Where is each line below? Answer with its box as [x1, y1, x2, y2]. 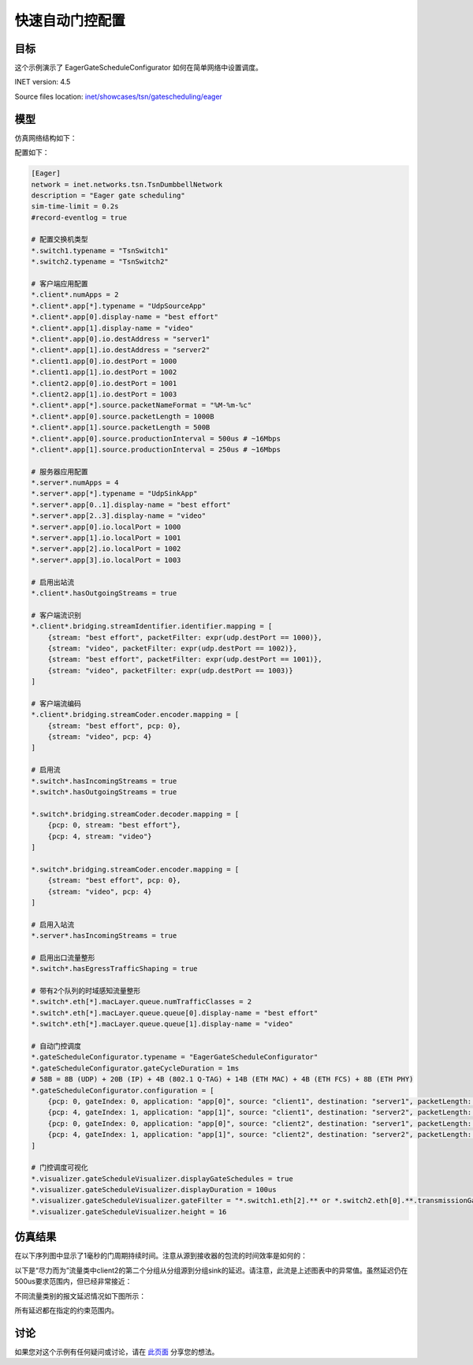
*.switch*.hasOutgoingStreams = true [31, 788, 177, 797]
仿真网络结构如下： [14, 133, 77, 142]
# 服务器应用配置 [31, 467, 88, 476]
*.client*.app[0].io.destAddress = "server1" [31, 334, 210, 343]
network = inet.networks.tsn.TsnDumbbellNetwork [31, 180, 223, 189]
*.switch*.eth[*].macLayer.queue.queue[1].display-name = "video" [31, 1019, 293, 1029]
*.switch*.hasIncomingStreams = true [31, 776, 177, 786]
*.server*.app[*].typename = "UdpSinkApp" [31, 489, 198, 498]
